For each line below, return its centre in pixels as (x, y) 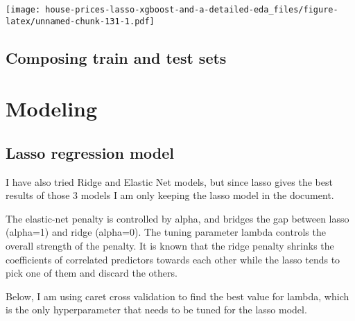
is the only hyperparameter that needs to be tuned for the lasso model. (156, 310)
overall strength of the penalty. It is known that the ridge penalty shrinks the (170, 246)
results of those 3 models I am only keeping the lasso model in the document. (170, 195)
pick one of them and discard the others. (92, 273)
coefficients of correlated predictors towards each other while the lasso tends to (173, 259)
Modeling (52, 109)
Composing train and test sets (116, 57)
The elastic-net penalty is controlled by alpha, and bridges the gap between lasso (177, 218)
